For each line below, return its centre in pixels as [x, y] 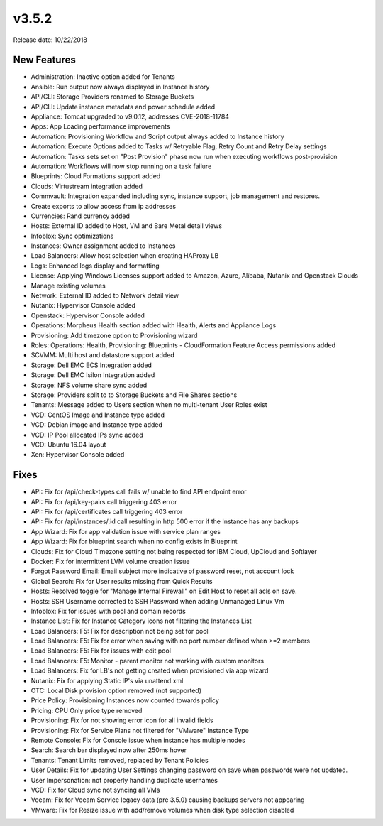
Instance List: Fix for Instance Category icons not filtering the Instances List [141, 621]
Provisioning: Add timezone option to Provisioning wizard [114, 335]
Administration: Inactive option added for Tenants [103, 77]
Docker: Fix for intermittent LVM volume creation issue [110, 561]
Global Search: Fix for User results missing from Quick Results [122, 581]
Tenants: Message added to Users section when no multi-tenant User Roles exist [149, 405]
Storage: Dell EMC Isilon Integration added [93, 375]
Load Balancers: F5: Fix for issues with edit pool [101, 651]
